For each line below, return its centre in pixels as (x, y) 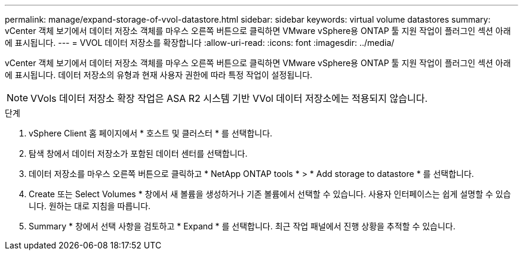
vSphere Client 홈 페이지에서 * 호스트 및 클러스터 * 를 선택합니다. (151, 133)
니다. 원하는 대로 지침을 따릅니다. (90, 206)
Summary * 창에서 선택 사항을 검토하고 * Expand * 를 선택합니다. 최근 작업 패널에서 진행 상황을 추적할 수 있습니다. (242, 226)
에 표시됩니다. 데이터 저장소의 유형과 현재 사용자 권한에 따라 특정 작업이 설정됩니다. (159, 75)
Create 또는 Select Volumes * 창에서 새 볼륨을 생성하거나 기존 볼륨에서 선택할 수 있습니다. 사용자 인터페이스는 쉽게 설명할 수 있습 (270, 194)
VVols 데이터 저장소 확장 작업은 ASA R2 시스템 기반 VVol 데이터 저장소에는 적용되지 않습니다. (229, 98)
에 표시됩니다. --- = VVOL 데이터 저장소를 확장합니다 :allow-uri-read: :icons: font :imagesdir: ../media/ (200, 43)
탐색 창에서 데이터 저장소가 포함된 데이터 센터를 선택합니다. (138, 153)
